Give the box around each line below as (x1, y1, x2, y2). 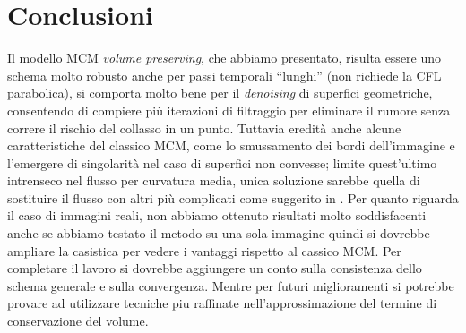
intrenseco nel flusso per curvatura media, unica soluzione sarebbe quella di (7, 171, 420, 190)
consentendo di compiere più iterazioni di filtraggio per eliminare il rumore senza (7, 100, 451, 119)
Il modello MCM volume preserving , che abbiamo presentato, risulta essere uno (7, 48, 442, 67)
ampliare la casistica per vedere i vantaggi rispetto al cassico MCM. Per (7, 241, 401, 260)
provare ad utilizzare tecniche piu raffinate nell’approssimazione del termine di (7, 294, 437, 312)
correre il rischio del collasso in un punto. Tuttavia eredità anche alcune (7, 118, 401, 137)
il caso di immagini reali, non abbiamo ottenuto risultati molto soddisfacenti (7, 206, 427, 225)
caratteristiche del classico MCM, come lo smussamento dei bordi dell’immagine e (7, 136, 455, 155)
